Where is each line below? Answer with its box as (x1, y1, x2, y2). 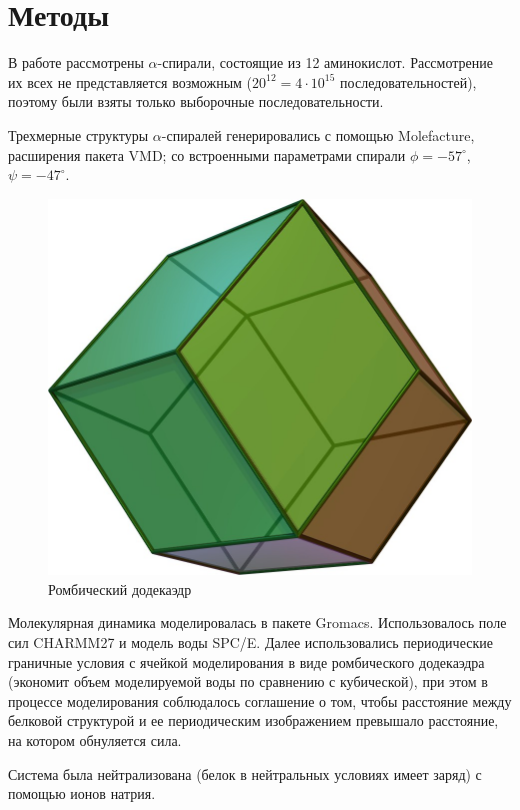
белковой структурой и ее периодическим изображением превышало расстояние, (8, 710, 499, 731)
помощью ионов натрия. (8, 783, 156, 804)
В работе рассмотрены (8, 52, 144, 73)
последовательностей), (340, 71, 477, 92)
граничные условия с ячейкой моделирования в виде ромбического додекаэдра (8, 651, 485, 672)
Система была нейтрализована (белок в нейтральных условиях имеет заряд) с (8, 763, 482, 784)
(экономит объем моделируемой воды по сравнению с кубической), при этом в (8, 671, 488, 692)
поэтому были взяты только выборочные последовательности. (8, 91, 384, 112)
